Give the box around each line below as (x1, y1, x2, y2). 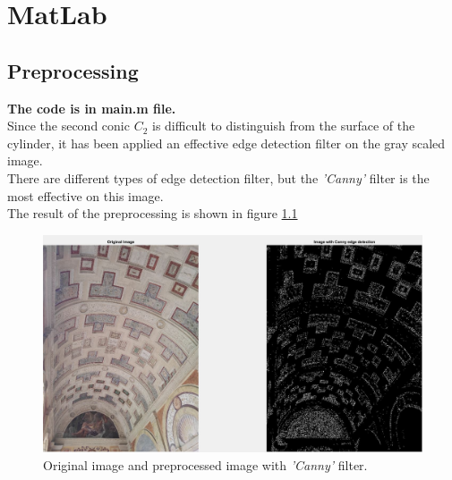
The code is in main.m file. (7, 98, 176, 117)
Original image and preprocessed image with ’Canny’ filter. (43, 455, 368, 474)
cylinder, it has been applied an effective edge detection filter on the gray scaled (7, 133, 446, 152)
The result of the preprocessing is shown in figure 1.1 (7, 204, 298, 223)
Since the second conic (7, 116, 130, 135)
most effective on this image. (7, 186, 164, 205)
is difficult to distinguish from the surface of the (151, 116, 415, 135)
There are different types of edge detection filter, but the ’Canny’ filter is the (7, 168, 430, 187)
